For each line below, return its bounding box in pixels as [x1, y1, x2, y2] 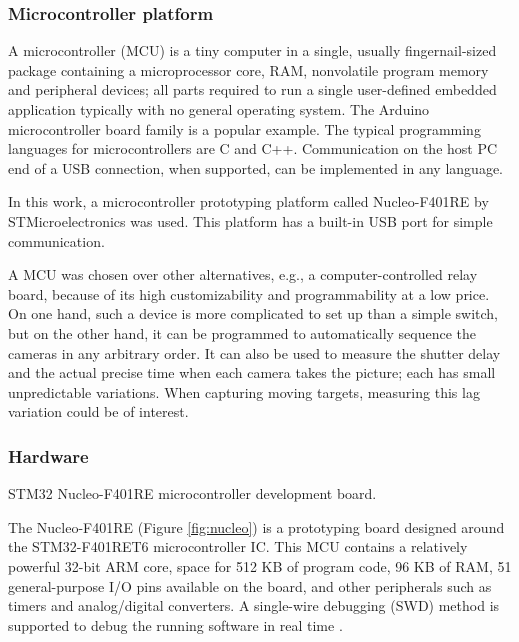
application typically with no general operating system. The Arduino [8, 99, 430, 119]
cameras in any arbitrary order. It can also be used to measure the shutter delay [8, 342, 501, 363]
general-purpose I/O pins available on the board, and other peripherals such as [8, 575, 492, 596]
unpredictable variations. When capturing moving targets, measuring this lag [8, 381, 480, 402]
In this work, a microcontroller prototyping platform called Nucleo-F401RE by [8, 191, 489, 212]
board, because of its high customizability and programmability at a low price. [8, 283, 490, 304]
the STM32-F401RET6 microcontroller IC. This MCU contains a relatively [8, 536, 468, 557]
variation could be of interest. [8, 401, 189, 422]
